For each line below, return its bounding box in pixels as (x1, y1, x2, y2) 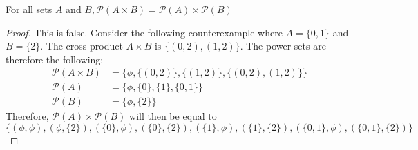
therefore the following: (6, 52, 104, 66)
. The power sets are (240, 39, 326, 53)
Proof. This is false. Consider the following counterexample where (6, 25, 283, 39)
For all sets (6, 2, 53, 16)
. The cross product (40, 39, 123, 53)
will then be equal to (129, 109, 217, 123)
